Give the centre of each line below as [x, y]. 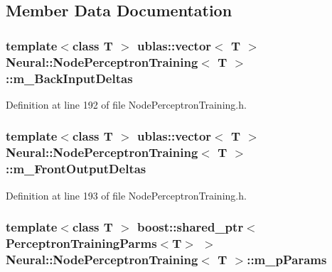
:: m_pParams [287, 259]
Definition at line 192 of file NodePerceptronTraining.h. [126, 104]
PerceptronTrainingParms [81, 243]
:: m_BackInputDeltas [69, 78]
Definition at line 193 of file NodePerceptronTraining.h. [126, 195]
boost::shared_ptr [191, 227]
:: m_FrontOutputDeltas [76, 169]
